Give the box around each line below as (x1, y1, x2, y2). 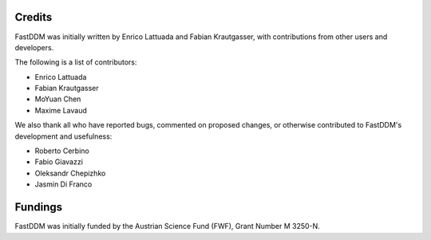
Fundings (14, 200, 63, 214)
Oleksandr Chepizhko (34, 168, 106, 178)
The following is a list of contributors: (14, 57, 137, 67)
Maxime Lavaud (34, 105, 87, 115)
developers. (14, 42, 54, 52)
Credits (14, 10, 53, 24)
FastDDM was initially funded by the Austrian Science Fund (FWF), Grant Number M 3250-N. (14, 222, 321, 231)
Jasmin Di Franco (34, 179, 93, 189)
